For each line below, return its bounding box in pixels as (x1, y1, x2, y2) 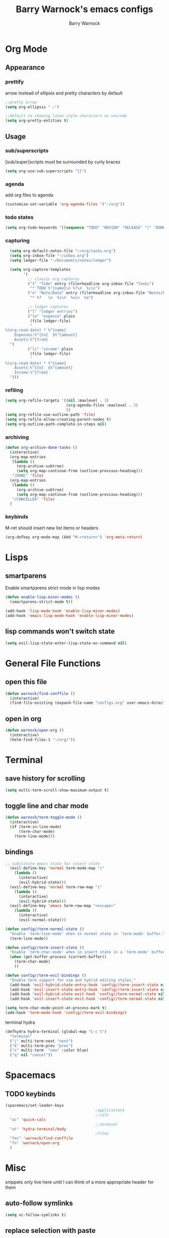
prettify (5, 78, 24, 85)
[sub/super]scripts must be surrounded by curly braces (5, 159, 121, 165)
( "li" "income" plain (27, 346, 73, 351)
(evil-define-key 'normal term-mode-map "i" (10, 866, 105, 871)
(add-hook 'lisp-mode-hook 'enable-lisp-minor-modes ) (5, 608, 121, 614)
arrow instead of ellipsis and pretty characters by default (5, 90, 123, 96)
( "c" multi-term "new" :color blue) (10, 1048, 89, 1053)
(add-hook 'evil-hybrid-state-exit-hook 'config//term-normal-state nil (10, 992, 165, 997)
